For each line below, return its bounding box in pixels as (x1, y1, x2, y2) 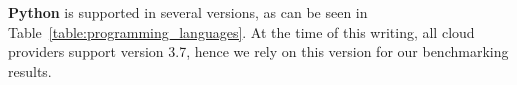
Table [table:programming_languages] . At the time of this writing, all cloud (8, 21, 475, 42)
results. (8, 60, 52, 81)
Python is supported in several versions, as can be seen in (8, 2, 368, 22)
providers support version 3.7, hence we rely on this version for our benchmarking (8, 41, 509, 62)
